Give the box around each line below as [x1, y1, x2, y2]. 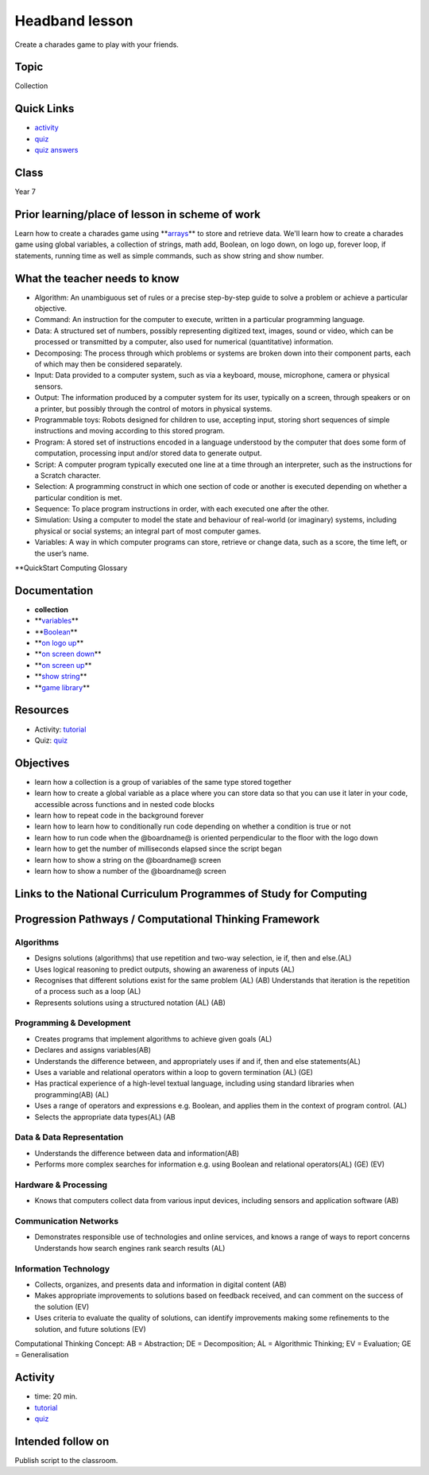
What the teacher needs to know [14, 271, 180, 285]
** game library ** [34, 682, 91, 692]
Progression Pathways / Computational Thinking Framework [14, 912, 320, 926]
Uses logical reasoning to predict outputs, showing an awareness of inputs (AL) [34, 965, 296, 974]
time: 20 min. [34, 1392, 78, 1401]
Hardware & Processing [14, 1179, 107, 1190]
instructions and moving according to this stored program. [34, 426, 226, 436]
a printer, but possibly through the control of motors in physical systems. [34, 404, 272, 413]
